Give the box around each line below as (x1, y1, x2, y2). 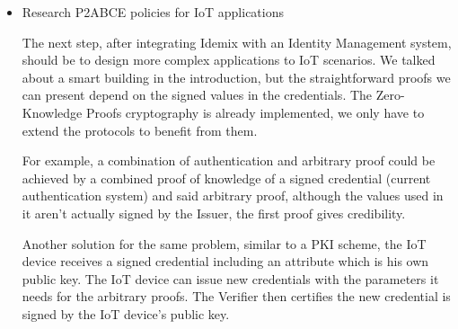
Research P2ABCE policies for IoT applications (22, 3, 284, 21)
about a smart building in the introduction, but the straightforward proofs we (22, 67, 451, 86)
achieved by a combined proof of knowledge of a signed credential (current (22, 168, 431, 187)
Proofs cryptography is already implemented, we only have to (85, 102, 425, 121)
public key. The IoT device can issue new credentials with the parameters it (22, 269, 439, 288)
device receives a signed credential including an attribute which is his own (22, 252, 429, 271)
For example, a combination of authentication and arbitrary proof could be (22, 151, 436, 170)
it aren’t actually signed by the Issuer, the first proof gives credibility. (22, 203, 406, 222)
